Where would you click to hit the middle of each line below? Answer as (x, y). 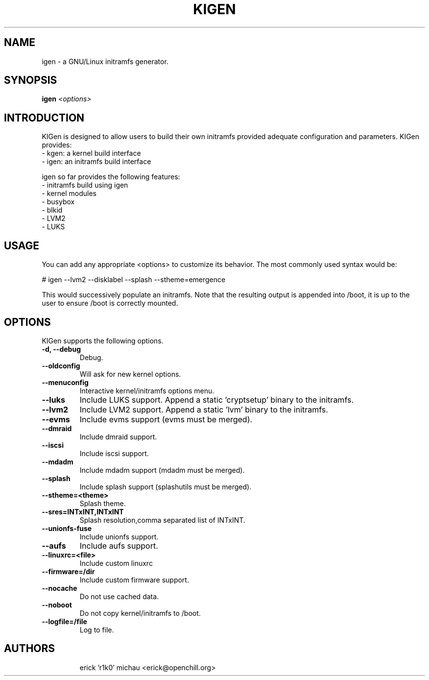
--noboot (57, 605)
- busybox (58, 202)
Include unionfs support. (119, 536)
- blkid (52, 210)
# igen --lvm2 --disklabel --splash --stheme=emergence (134, 280)
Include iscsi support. (114, 453)
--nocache (60, 588)
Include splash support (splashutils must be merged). (166, 486)
